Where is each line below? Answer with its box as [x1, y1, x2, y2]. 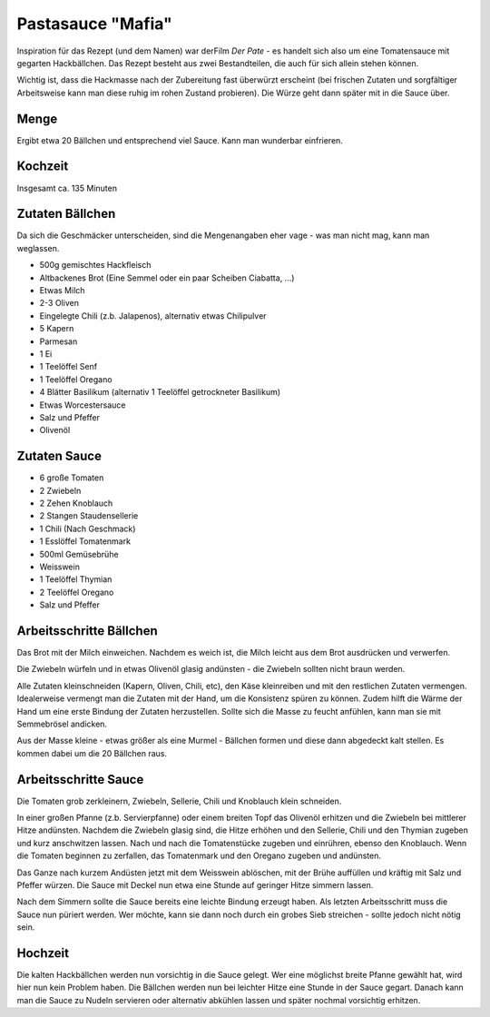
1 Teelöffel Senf [39, 361, 98, 372]
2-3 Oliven [39, 298, 79, 309]
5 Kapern [39, 323, 74, 334]
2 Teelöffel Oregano [39, 587, 114, 597]
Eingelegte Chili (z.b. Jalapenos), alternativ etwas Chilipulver [39, 310, 267, 321]
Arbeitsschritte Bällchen [16, 623, 158, 638]
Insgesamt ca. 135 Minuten [16, 183, 118, 193]
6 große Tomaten [39, 472, 104, 483]
